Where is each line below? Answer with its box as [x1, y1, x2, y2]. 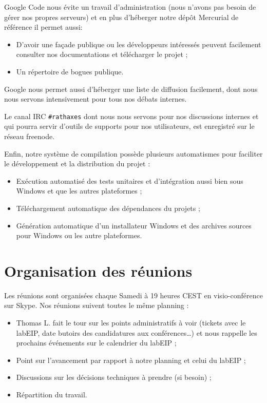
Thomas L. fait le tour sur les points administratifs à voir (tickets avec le [16, 317, 246, 328]
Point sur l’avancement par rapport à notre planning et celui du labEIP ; [16, 354, 246, 365]
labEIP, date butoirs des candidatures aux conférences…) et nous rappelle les [16, 327, 257, 338]
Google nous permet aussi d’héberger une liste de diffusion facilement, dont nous [4, 83, 258, 94]
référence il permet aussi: [4, 22, 83, 32]
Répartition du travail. [16, 389, 87, 400]
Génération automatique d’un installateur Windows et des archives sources [16, 220, 252, 231]
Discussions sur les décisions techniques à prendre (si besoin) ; [16, 372, 212, 382]
